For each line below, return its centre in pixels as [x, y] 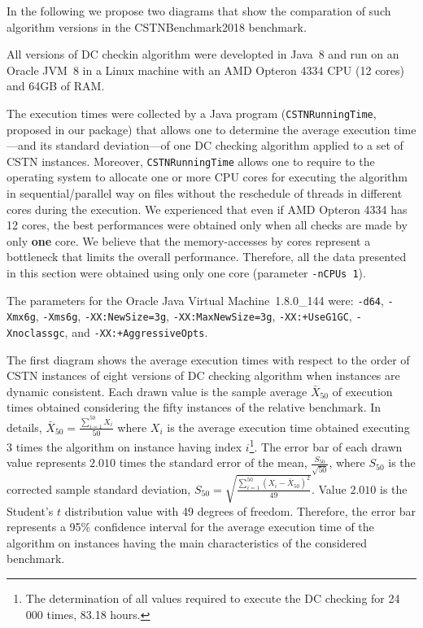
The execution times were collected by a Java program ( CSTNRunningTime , [192, 113]
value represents [46, 462]
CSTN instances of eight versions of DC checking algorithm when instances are [203, 375]
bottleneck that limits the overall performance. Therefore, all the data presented [207, 257]
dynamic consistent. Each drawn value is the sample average [157, 391]
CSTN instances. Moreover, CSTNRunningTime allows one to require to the [191, 161]
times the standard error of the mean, [213, 462]
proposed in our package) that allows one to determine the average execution [198, 129]
